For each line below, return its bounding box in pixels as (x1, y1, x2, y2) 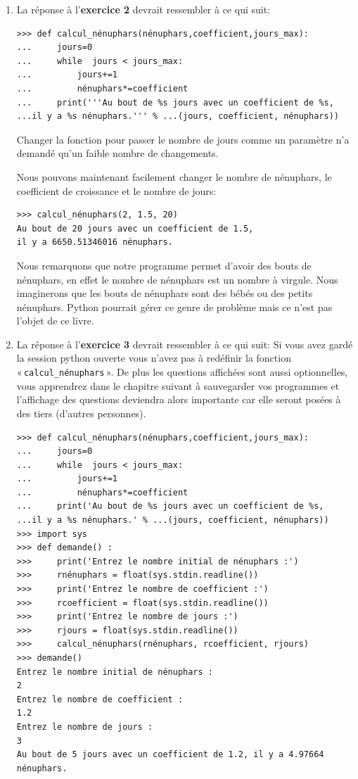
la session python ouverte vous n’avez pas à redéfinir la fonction (16, 350, 291, 365)
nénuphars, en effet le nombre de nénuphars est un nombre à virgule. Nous (16, 272, 338, 286)
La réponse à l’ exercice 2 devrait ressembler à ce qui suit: (16, 2, 271, 16)
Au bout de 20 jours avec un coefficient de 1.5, (16, 223, 254, 234)
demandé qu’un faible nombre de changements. (16, 146, 219, 160)
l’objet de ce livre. (16, 313, 94, 328)
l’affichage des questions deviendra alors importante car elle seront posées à (16, 392, 341, 407)
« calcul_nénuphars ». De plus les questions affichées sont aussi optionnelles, (16, 365, 348, 379)
